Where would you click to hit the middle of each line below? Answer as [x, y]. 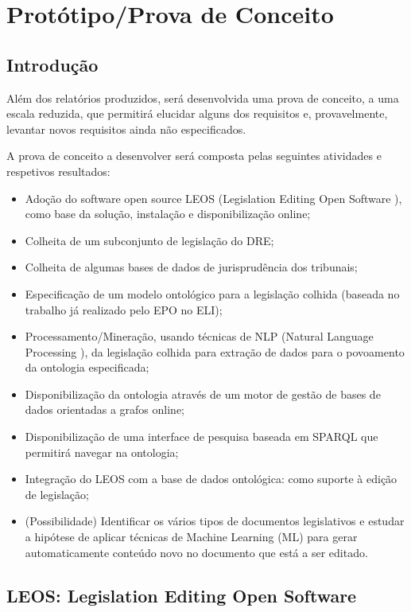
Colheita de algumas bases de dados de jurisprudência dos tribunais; [191, 267]
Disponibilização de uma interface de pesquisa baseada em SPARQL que [202, 437]
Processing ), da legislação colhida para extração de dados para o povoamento [215, 351]
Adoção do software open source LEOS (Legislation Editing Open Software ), [213, 198]
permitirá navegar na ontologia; [102, 452]
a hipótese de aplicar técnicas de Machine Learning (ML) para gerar [191, 537]
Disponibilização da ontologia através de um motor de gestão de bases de [203, 394]
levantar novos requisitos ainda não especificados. [126, 129]
